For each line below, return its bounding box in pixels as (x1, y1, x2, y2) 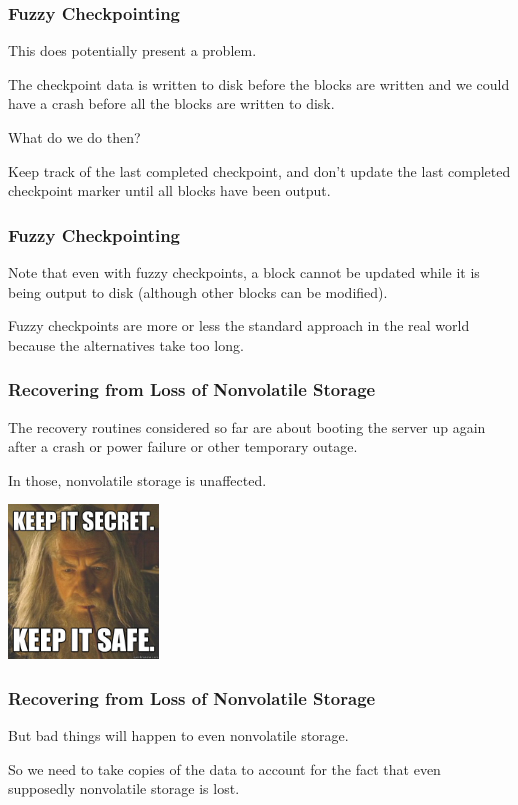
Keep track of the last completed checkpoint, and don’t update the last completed (8, 160, 511, 181)
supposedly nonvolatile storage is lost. (8, 778, 240, 799)
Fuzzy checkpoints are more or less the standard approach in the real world (8, 315, 470, 336)
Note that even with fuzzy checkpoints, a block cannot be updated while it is (8, 262, 480, 282)
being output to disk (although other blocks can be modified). (8, 281, 388, 302)
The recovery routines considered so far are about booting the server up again (8, 416, 486, 437)
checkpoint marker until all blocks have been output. (8, 180, 331, 201)
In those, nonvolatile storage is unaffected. (8, 469, 267, 490)
